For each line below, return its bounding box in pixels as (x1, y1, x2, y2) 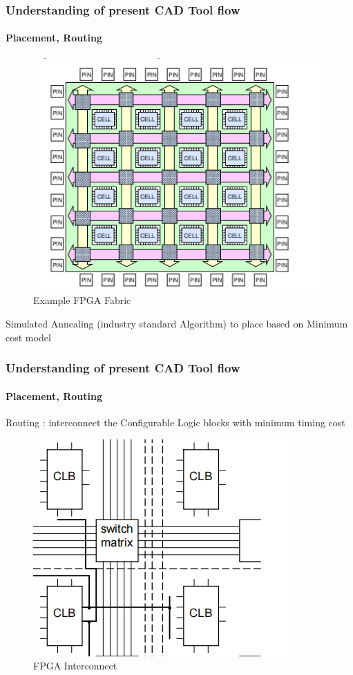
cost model (6, 330, 51, 344)
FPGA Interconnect (33, 658, 117, 673)
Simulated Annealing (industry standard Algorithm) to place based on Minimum (6, 316, 348, 331)
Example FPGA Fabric (33, 293, 131, 307)
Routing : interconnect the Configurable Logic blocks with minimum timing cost (6, 415, 345, 429)
